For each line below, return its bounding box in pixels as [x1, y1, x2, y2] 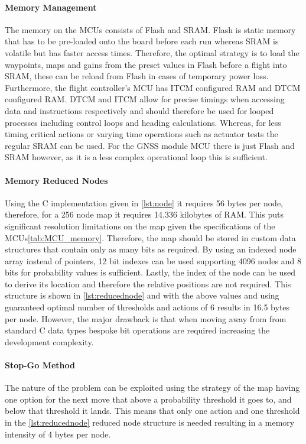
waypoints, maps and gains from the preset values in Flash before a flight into [5, 58, 287, 70]
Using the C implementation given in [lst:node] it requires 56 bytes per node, [5, 196, 284, 209]
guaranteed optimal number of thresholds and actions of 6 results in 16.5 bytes [5, 301, 290, 313]
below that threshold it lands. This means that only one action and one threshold [5, 404, 300, 417]
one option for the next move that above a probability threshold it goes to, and [5, 393, 292, 405]
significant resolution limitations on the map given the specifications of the [5, 219, 275, 232]
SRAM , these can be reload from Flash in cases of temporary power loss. [5, 70, 269, 82]
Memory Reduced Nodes [5, 174, 108, 186]
